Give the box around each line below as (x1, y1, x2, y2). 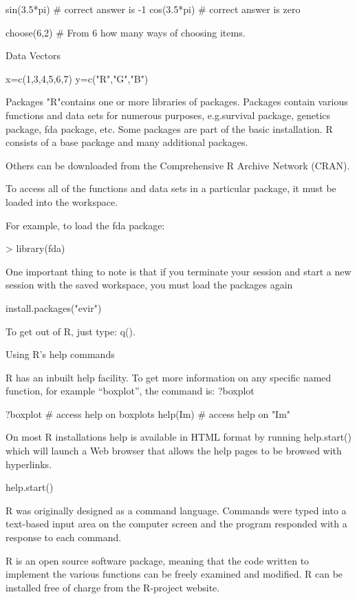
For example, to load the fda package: (6, 218, 165, 232)
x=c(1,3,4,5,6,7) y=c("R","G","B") (6, 71, 149, 85)
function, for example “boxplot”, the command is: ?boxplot (6, 383, 255, 398)
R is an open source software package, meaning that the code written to (6, 553, 310, 567)
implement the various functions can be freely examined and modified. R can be (6, 567, 343, 581)
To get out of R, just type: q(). (6, 324, 136, 338)
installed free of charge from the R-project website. (6, 580, 220, 594)
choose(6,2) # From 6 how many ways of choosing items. (6, 25, 246, 39)
